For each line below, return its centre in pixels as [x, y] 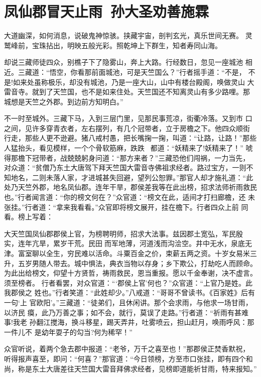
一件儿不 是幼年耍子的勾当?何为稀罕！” [68, 332]
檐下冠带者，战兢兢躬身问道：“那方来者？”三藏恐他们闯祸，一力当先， [134, 157]
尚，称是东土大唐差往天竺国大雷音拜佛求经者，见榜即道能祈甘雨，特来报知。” [130, 368]
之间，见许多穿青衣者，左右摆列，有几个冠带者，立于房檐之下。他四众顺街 [127, 128]
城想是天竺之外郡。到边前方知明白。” [64, 101]
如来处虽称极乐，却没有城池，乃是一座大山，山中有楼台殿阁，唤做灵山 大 [134, 82]
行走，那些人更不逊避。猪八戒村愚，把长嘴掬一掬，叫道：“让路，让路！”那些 [130, 138]
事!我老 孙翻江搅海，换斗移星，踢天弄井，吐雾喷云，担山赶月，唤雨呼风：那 [129, 322]
